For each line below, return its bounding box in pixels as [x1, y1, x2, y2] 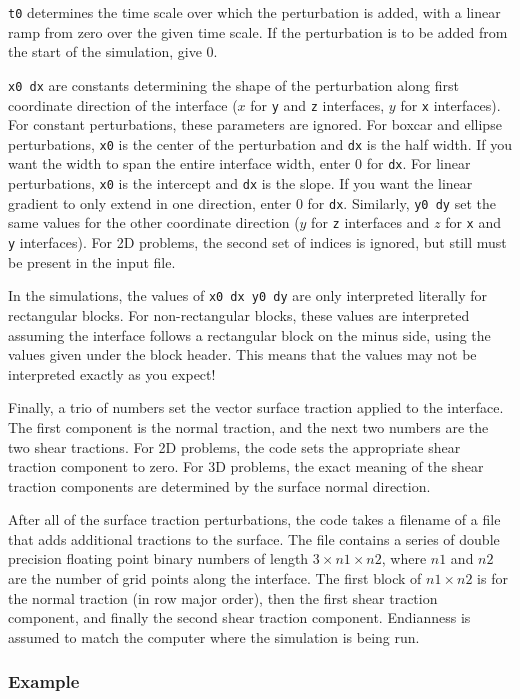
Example [8, 669, 80, 694]
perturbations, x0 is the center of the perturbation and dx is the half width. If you [8, 133, 512, 154]
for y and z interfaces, [250, 94, 385, 115]
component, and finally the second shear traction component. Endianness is [8, 607, 471, 628]
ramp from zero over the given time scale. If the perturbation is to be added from [8, 21, 508, 42]
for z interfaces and [311, 212, 430, 233]
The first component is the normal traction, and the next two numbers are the [8, 416, 489, 437]
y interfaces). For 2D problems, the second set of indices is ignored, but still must [8, 232, 507, 253]
